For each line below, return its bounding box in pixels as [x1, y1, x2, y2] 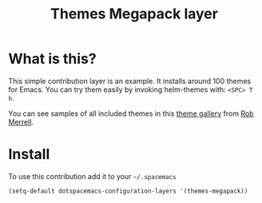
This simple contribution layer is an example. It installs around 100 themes [8, 76, 252, 86]
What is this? [8, 50, 97, 68]
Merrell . [8, 117, 34, 126]
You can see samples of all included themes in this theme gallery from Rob [8, 109, 254, 118]
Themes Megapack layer [50, 5, 218, 23]
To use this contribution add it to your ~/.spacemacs [8, 171, 177, 181]
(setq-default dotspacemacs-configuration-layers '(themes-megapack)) [8, 187, 248, 195]
